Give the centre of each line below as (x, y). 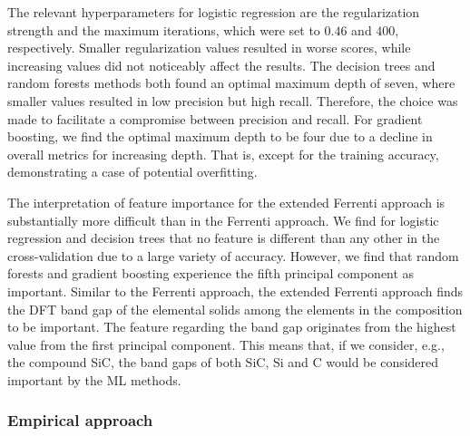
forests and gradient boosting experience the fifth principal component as (211, 273)
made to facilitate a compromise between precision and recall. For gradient (215, 118)
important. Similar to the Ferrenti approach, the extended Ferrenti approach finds (235, 291)
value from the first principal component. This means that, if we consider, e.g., (226, 344)
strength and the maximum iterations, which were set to (164, 29)
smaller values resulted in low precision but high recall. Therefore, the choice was (233, 100)
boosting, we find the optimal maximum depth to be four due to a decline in (220, 136)
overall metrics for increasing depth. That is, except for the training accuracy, (223, 154)
